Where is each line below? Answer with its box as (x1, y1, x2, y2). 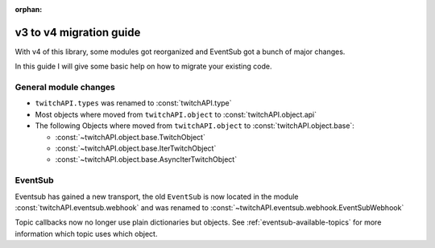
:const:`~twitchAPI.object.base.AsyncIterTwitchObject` (55, 155, 238, 164)
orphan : (14, 5, 43, 14)
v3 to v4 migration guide (14, 25, 141, 39)
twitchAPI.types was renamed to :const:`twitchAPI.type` (35, 98, 233, 108)
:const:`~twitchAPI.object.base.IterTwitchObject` (55, 143, 217, 153)
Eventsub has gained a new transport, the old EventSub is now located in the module (14, 192, 299, 201)
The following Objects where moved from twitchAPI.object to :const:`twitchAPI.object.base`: (35, 121, 354, 130)
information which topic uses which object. (14, 229, 158, 238)
